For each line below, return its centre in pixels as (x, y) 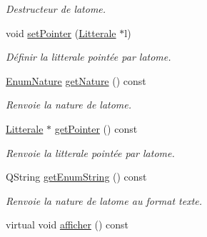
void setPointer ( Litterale (61, 32)
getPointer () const (96, 128)
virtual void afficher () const (67, 225)
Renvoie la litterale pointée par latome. (90, 152)
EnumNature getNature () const (76, 80)
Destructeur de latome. (56, 9)
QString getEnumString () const (76, 177)
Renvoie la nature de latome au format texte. (104, 200)
